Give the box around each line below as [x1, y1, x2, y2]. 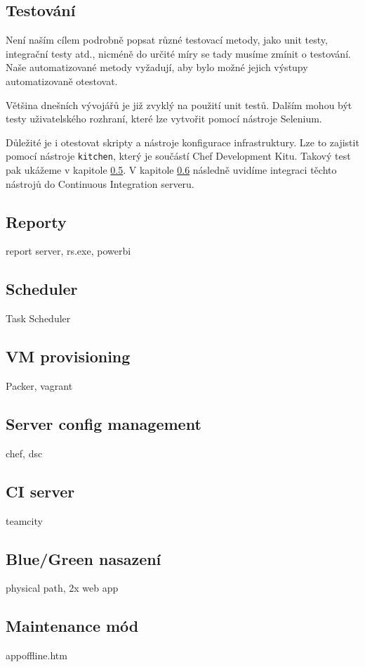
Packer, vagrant [6, 379, 73, 393]
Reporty [6, 210, 67, 232]
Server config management [6, 412, 201, 434]
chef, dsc [6, 445, 43, 460]
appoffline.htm [6, 648, 67, 663]
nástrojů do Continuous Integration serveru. [6, 176, 194, 191]
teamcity [6, 513, 43, 528]
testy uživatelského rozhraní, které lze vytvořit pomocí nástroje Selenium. [6, 111, 322, 126]
